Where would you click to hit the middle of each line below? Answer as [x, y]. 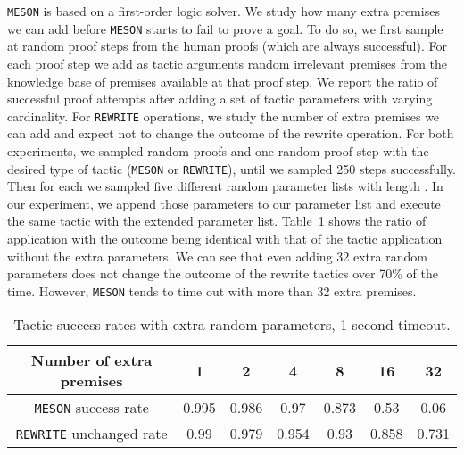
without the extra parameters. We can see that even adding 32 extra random [217, 256]
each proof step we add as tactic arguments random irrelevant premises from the [227, 63]
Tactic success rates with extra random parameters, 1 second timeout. [232, 325]
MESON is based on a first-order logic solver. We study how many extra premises [224, 11]
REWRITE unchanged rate [91, 434]
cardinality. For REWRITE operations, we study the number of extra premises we [224, 116]
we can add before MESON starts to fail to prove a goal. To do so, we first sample [225, 28]
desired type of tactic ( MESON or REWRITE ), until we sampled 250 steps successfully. [232, 168]
